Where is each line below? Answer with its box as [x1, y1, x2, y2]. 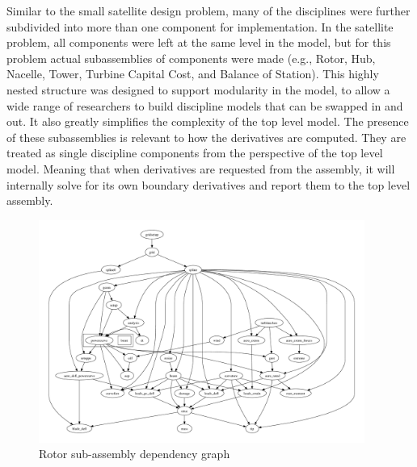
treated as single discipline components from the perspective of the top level [6, 144, 383, 161]
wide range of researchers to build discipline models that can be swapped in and [6, 97, 403, 114]
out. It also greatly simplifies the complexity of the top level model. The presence [6, 113, 409, 130]
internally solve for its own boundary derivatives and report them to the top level [6, 176, 411, 193]
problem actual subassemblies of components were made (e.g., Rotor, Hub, [6, 49, 376, 66]
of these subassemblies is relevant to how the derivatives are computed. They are [6, 128, 406, 145]
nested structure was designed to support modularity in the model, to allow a [6, 81, 390, 98]
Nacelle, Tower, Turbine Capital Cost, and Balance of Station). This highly [6, 65, 379, 82]
